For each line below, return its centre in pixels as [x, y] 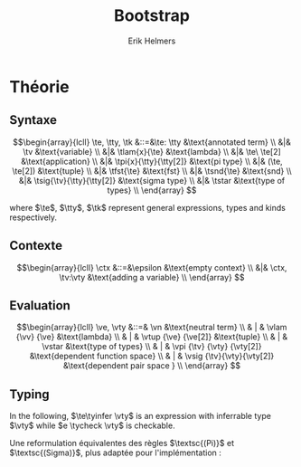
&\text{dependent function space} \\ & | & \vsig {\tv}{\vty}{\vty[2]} [152, 356]
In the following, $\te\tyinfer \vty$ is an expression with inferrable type [140, 416]
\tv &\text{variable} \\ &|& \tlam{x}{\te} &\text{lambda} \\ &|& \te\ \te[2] [152, 151]
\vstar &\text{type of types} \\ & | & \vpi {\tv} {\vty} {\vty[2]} [152, 347]
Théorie [39, 86]
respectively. [33, 217]
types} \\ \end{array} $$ [152, 190]
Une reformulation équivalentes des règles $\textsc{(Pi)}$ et [122, 443]
